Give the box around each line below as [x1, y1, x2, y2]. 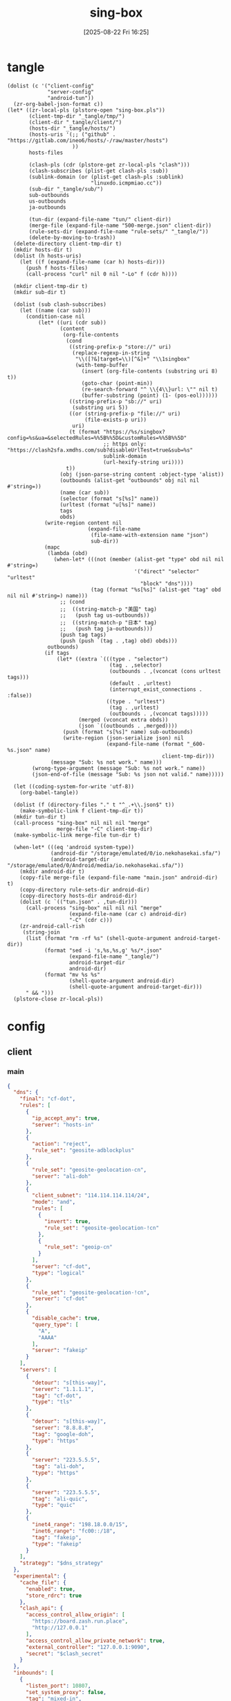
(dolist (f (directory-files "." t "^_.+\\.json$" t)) [13, 801, 175, 808]
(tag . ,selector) [109, 661, 163, 669]
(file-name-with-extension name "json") [91, 531, 209, 538]
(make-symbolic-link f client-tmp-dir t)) [19, 807, 144, 814]
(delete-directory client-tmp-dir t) [13, 240, 122, 247]
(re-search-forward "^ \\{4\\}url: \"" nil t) [81, 386, 218, 393]
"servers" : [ [19, 1367, 57, 1374]
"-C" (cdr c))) [68, 916, 113, 923]
